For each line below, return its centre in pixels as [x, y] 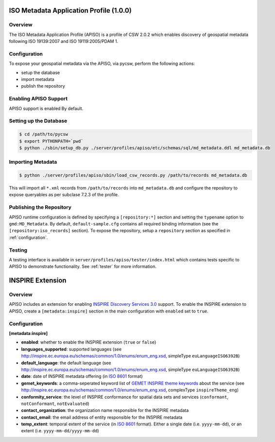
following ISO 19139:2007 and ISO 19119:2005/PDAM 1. [64, 41]
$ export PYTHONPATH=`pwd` [51, 141]
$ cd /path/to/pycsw [43, 134]
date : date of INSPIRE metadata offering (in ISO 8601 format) [82, 376]
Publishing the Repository [40, 207]
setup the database [41, 73]
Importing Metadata [33, 162]
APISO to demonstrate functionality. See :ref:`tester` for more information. [83, 267]
